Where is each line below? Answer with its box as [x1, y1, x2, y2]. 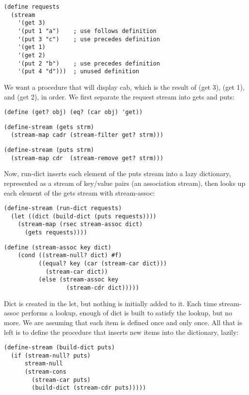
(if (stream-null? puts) [11, 352, 91, 359]
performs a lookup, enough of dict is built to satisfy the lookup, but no [21, 308, 233, 318]
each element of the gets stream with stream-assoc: [4, 187, 155, 197]
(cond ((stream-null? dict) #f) [17, 252, 122, 259]
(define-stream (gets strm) [4, 123, 94, 131]
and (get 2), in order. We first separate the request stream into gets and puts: [4, 91, 234, 101]
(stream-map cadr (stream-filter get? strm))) [11, 132, 164, 139]
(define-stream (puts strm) [4, 147, 94, 154]
